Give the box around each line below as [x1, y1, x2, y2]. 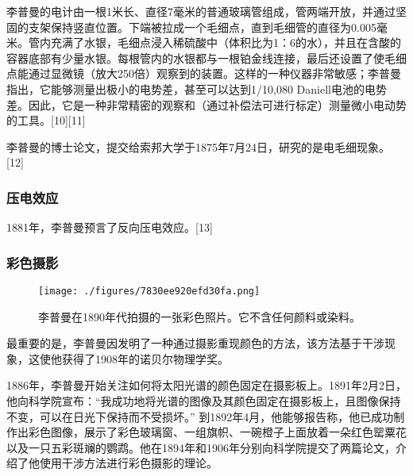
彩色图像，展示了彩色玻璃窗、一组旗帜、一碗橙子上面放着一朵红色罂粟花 [28, 424, 407, 440]
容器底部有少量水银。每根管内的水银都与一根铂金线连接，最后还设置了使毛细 [6, 49, 407, 66]
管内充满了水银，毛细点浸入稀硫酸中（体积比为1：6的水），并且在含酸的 [28, 34, 401, 51]
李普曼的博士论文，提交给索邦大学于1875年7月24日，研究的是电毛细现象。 [6, 138, 390, 155]
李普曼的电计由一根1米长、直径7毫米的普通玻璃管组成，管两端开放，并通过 [6, 3, 396, 19]
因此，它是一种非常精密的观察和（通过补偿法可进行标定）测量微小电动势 [28, 96, 407, 113]
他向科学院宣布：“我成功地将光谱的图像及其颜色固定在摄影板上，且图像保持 [6, 393, 401, 409]
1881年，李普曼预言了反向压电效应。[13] [6, 219, 213, 236]
